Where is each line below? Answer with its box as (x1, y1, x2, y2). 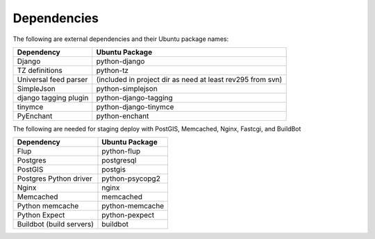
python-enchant (96, 111, 149, 121)
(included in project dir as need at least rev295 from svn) (96, 74, 283, 84)
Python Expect (17, 211, 65, 220)
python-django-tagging (96, 92, 173, 102)
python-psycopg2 (101, 174, 161, 183)
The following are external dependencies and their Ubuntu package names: (12, 35, 229, 43)
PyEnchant (17, 111, 53, 121)
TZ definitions (17, 65, 62, 75)
